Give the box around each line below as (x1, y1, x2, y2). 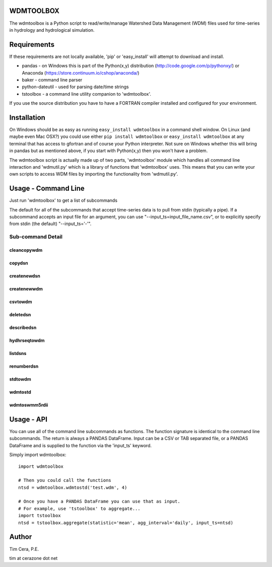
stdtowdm (9, 376, 31, 382)
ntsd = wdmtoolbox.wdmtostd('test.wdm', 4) (18, 484, 127, 490)
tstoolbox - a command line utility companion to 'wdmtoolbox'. (22, 91, 151, 97)
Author (9, 533, 32, 541)
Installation (9, 113, 45, 122)
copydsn (9, 260, 28, 266)
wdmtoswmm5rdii (9, 402, 48, 408)
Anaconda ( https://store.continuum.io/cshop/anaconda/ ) (22, 69, 140, 76)
